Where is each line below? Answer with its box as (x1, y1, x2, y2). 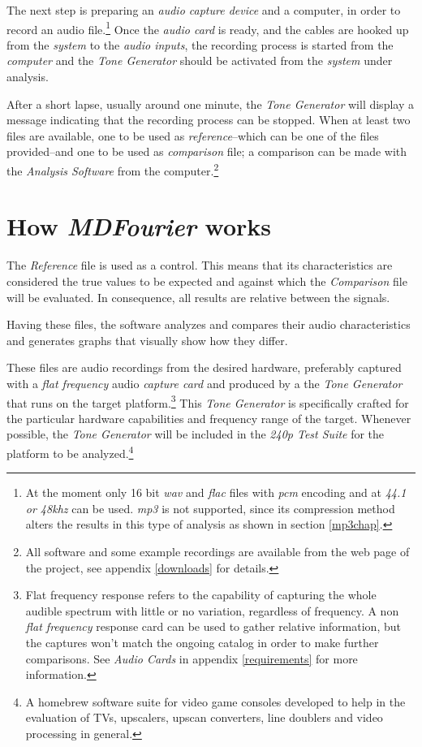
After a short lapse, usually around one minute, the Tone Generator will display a (6, 95, 414, 112)
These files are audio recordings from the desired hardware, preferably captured (6, 359, 402, 376)
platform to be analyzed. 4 (6, 442, 134, 461)
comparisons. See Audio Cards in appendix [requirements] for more (25, 650, 358, 667)
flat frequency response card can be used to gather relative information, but (25, 618, 401, 635)
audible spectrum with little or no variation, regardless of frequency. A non (25, 602, 399, 619)
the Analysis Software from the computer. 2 (6, 160, 219, 179)
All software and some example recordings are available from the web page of (25, 543, 410, 559)
